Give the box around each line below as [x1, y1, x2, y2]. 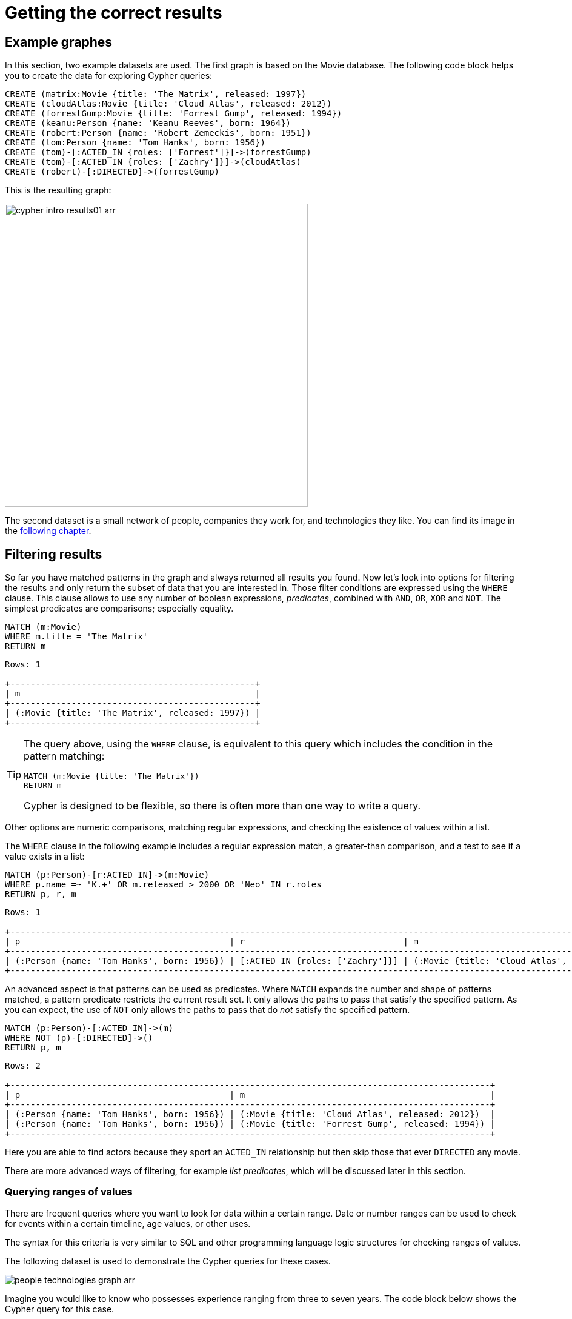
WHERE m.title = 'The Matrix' [5, 632, 148, 642]
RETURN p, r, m [5, 889, 77, 900]
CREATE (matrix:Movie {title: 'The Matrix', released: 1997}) [5, 89, 307, 99]
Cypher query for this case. [5, 1303, 115, 1314]
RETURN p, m [5, 1043, 61, 1053]
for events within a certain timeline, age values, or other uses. [5, 1218, 251, 1229]
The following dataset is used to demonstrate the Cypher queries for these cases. [5, 1255, 331, 1266]
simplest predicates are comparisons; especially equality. [5, 603, 234, 614]
